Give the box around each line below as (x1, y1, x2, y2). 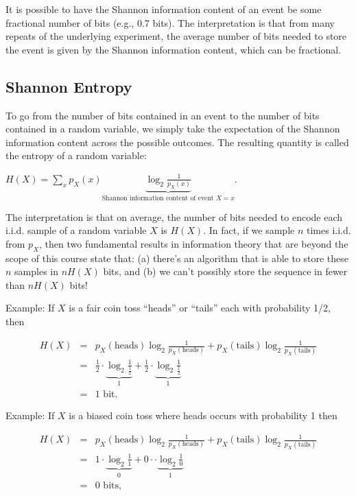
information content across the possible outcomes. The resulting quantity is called (5, 134, 349, 149)
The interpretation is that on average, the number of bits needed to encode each (5, 209, 343, 224)
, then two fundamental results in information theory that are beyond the (39, 236, 348, 250)
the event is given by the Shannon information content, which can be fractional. (5, 42, 342, 56)
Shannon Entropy (5, 75, 132, 97)
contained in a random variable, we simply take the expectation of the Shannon (5, 121, 340, 136)
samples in (14, 264, 58, 279)
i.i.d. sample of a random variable (5, 223, 147, 237)
